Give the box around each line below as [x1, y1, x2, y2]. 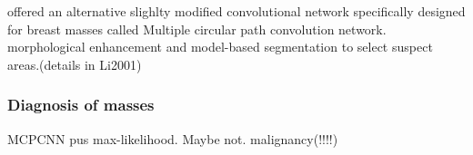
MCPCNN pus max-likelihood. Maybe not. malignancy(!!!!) [7, 129, 338, 148]
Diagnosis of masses [7, 93, 155, 116]
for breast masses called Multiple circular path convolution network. [7, 19, 387, 38]
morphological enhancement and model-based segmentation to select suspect [7, 37, 433, 56]
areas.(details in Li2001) [7, 54, 142, 73]
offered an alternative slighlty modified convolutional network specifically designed [7, 2, 466, 20]
